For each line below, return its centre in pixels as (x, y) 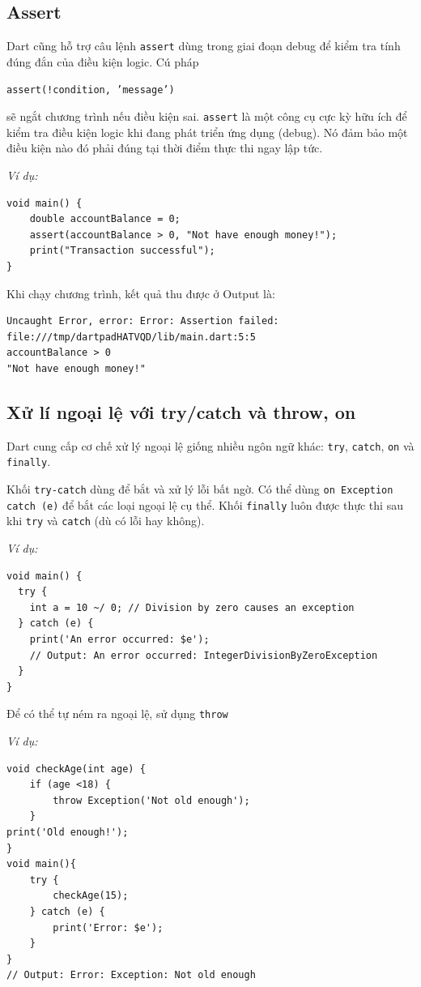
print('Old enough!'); (68, 832)
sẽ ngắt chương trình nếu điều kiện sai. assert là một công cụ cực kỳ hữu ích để (207, 116)
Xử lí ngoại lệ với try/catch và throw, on (181, 411)
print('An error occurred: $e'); (119, 639)
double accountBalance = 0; (105, 219)
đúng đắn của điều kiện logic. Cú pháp (103, 61)
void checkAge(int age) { (76, 769)
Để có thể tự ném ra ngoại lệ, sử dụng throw (117, 714)
